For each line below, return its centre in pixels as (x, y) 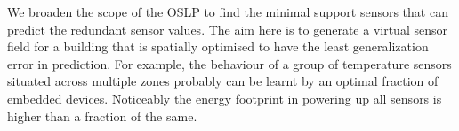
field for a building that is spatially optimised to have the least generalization (218, 46)
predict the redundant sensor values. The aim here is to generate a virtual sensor (227, 29)
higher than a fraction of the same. (102, 116)
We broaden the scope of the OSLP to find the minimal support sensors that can (228, 12)
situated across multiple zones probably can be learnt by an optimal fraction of (223, 81)
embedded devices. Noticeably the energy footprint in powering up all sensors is (225, 98)
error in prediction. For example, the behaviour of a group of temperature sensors (229, 63)
